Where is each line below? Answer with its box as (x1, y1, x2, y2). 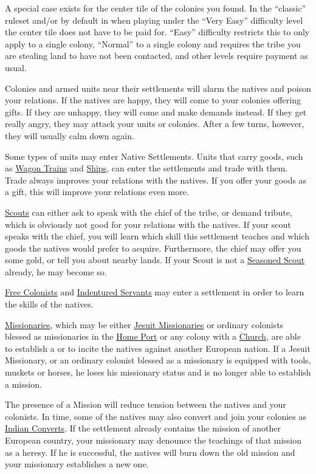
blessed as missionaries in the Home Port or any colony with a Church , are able (5, 330, 301, 343)
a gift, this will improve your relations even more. (5, 185, 189, 198)
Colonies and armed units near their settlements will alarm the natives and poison (5, 81, 311, 94)
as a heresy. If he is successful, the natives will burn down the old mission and (5, 445, 295, 458)
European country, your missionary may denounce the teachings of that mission (5, 434, 302, 446)
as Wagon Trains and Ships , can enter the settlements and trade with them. (5, 162, 288, 174)
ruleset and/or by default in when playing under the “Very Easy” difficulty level (5, 13, 303, 26)
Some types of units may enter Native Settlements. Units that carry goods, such (5, 149, 303, 162)
